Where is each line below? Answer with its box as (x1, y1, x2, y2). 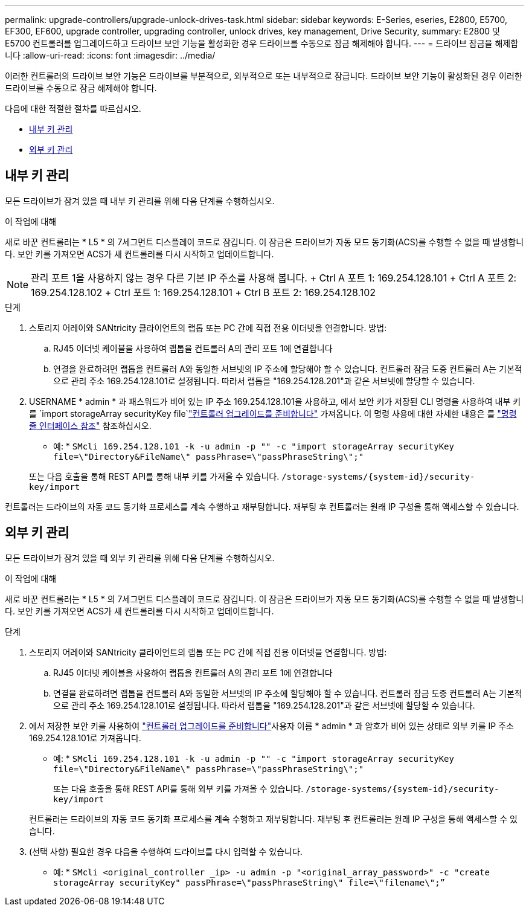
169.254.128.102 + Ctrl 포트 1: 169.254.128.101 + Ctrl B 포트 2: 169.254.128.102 (31, 286, 376, 298)
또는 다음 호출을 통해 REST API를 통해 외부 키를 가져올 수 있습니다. (53, 783, 304, 794)
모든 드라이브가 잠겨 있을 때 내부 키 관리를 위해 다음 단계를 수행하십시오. (5, 195, 275, 206)
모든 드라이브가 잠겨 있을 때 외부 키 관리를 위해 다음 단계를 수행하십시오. (5, 552, 275, 563)
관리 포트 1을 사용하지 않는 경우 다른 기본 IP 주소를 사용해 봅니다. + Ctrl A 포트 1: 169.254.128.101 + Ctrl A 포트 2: (31, 271, 517, 284)
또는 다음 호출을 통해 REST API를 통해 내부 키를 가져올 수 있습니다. (29, 471, 280, 481)
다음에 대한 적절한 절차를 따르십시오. (5, 103, 141, 114)
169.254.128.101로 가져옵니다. (29, 732, 141, 743)
